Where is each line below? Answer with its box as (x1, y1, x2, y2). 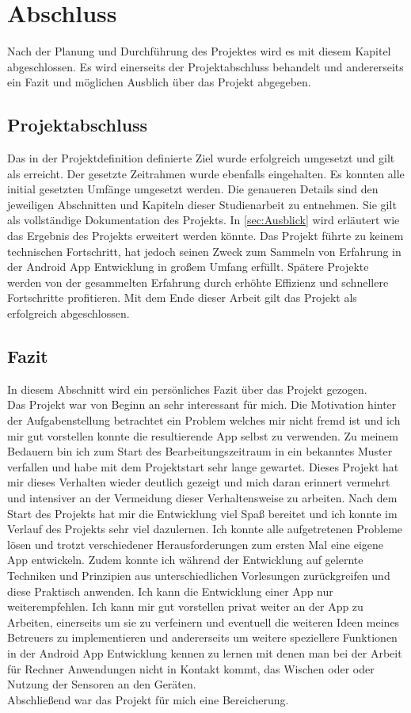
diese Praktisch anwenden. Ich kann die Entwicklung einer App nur (7, 582, 333, 599)
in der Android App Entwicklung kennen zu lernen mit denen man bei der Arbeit (7, 644, 402, 661)
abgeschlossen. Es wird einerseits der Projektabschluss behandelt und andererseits (7, 58, 404, 74)
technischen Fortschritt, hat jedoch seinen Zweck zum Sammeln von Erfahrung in (7, 242, 401, 259)
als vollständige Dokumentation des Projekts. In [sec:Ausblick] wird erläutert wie (7, 212, 400, 228)
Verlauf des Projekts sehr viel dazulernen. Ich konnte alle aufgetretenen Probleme (7, 520, 403, 537)
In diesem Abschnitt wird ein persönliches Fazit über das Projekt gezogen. (7, 380, 367, 397)
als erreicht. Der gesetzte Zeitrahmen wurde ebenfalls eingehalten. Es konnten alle (7, 165, 405, 181)
